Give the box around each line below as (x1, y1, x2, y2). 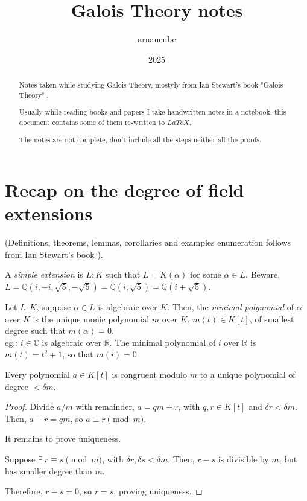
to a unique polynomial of (200, 368, 296, 381)
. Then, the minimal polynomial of (167, 301, 294, 313)
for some (189, 268, 221, 281)
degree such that (5, 324, 66, 337)
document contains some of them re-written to (19, 116, 165, 127)
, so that (62, 348, 93, 360)
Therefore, (5, 485, 43, 497)
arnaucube (138, 33, 176, 45)
